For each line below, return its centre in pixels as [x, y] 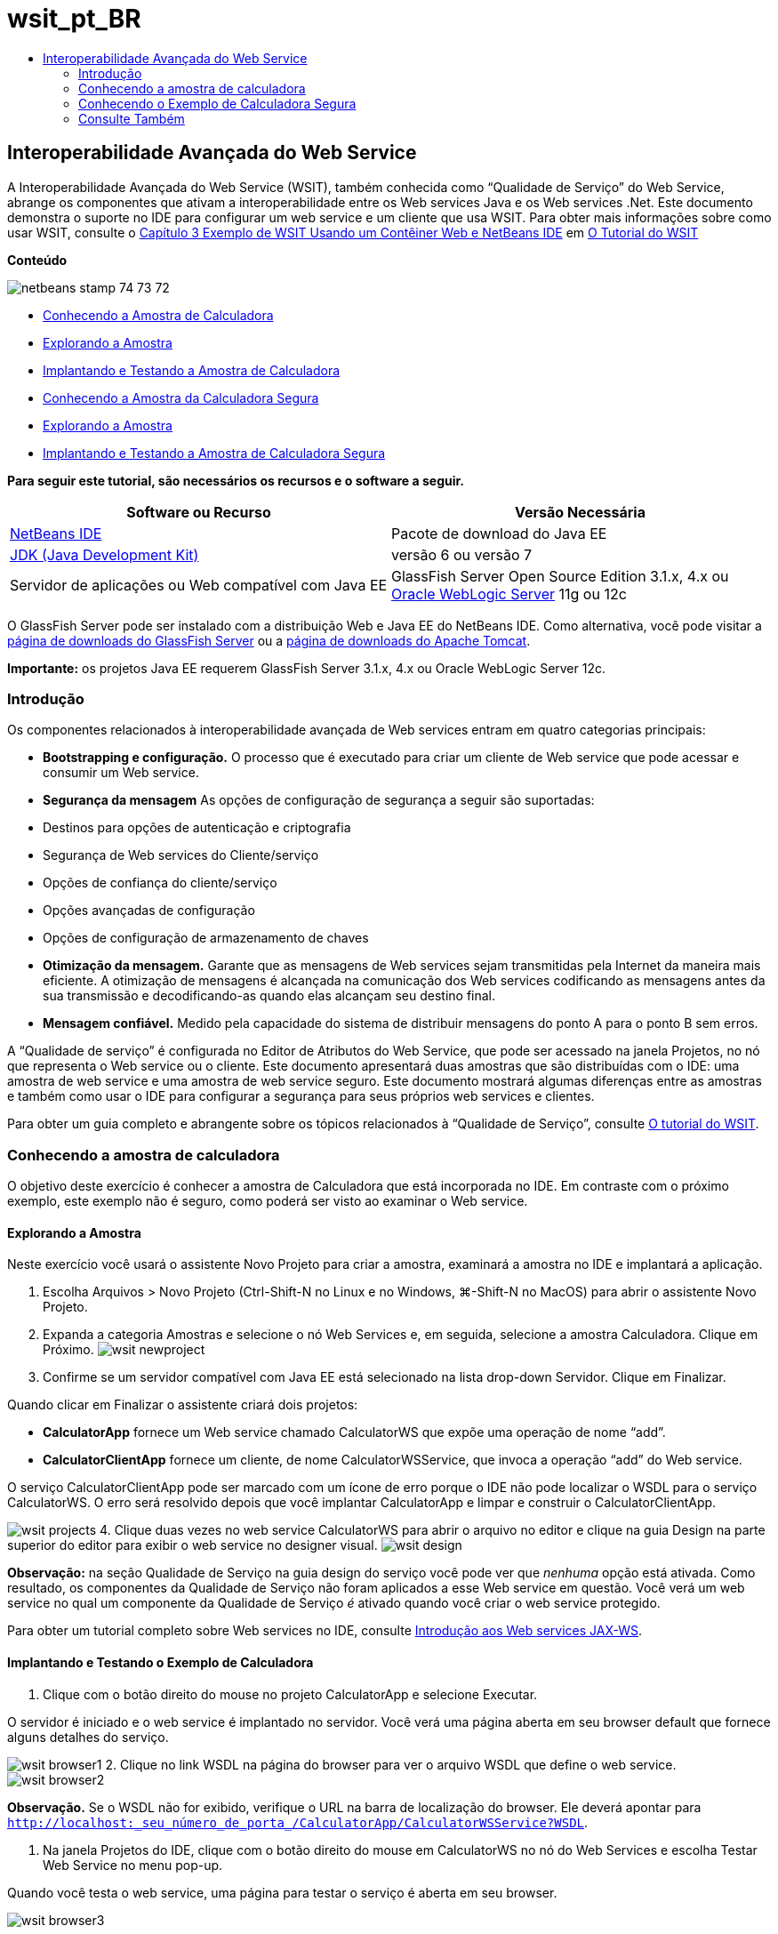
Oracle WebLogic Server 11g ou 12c [509, 594]
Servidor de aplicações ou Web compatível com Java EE [199, 585]
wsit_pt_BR [74, 19]
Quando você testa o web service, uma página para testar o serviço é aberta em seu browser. [282, 1892]
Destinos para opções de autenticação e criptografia [197, 828]
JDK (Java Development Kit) [104, 554]
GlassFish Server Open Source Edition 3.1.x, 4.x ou [560, 576]
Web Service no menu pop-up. [133, 1865]
